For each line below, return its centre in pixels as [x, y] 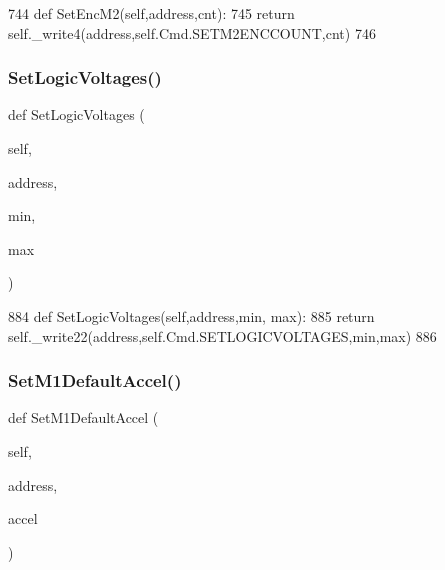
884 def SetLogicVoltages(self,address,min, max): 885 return [191, 315]
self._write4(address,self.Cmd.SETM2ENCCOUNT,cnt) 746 [192, 32]
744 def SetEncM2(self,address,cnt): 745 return [151, 13]
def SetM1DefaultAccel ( [83, 417]
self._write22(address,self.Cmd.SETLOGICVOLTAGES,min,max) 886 [222, 335]
